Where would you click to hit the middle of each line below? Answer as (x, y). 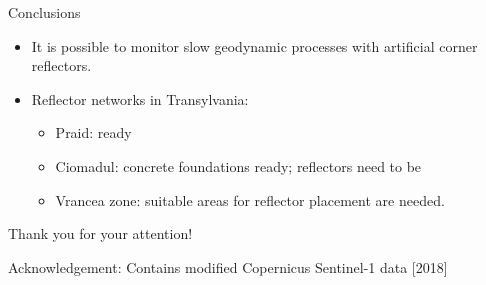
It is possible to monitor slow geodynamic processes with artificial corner (254, 45)
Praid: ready (93, 132)
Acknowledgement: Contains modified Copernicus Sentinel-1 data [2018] (228, 266)
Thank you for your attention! (100, 233)
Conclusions (44, 12)
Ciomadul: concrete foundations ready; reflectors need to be (238, 165)
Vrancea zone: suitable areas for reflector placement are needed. (250, 199)
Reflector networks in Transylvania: (140, 98)
